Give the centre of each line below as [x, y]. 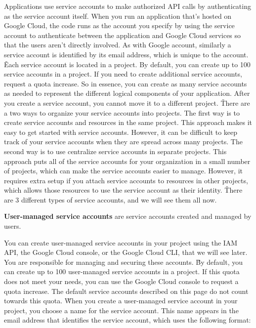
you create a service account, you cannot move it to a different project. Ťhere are [127, 102]
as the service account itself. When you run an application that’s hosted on [118, 16]
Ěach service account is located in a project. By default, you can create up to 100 [127, 64]
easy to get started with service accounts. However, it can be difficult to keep [121, 132]
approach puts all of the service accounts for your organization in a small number [127, 161]
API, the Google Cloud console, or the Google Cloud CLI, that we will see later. [126, 252]
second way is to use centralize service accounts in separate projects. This [115, 151]
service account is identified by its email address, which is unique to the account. [126, 54]
